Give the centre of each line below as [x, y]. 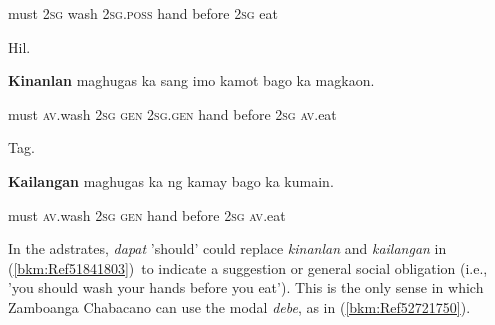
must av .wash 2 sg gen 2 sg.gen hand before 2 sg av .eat [172, 113]
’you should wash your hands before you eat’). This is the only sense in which [246, 287]
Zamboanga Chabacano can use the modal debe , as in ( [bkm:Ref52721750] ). [239, 306]
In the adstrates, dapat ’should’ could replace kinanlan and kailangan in [227, 248]
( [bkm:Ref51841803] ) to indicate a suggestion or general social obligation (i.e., [248, 267]
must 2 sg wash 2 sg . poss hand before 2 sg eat [143, 13]
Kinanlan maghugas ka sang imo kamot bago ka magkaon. [191, 80]
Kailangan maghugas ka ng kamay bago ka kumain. [171, 180]
